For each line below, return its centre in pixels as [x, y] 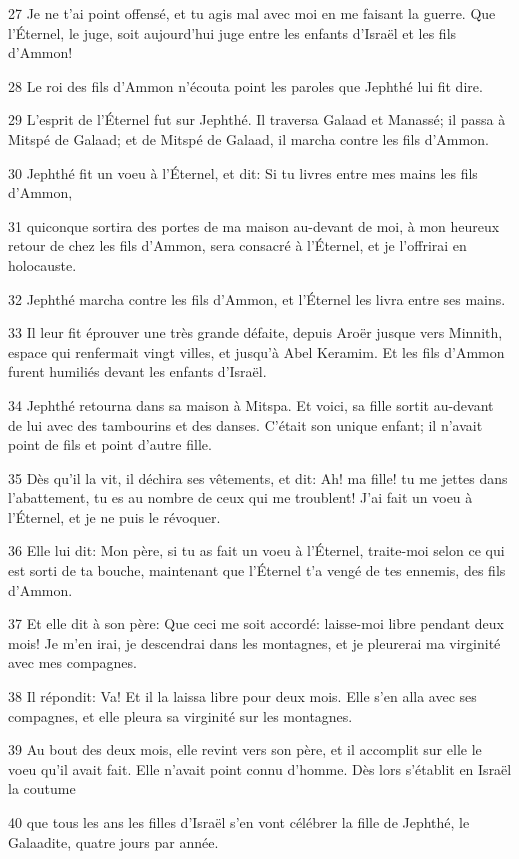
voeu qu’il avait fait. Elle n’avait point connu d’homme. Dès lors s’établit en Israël [260, 768]
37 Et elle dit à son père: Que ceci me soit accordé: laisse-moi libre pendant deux [256, 623]
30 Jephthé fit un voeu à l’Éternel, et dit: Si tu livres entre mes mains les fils [243, 172]
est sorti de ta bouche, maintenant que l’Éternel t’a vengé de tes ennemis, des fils [257, 570]
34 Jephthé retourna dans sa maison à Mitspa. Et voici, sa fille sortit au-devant [251, 404]
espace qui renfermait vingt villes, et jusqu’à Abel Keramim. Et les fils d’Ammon [256, 351]
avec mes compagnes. [72, 662]
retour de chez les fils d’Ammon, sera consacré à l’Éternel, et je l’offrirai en [237, 245]
